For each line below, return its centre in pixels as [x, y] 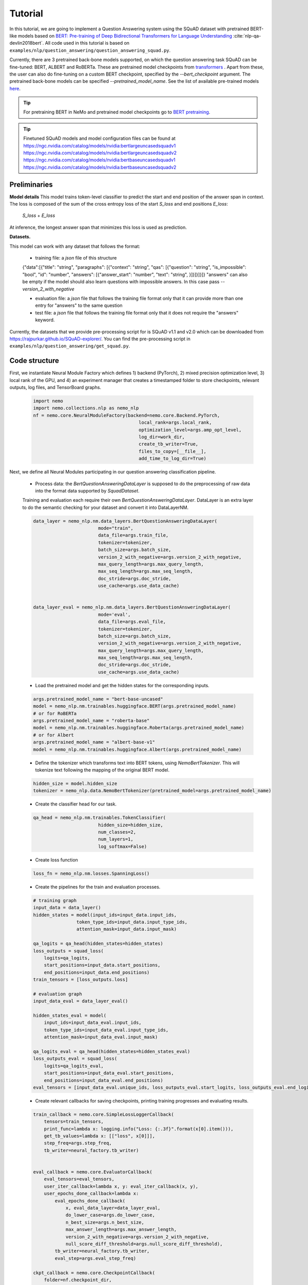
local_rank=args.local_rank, [175, 423]
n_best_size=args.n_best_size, [105, 1222]
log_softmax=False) [122, 846]
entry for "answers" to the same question [79, 305]
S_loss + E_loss [39, 215]
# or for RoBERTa [55, 713]
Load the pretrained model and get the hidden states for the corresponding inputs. [122, 685]
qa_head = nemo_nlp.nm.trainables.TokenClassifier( [100, 818]
